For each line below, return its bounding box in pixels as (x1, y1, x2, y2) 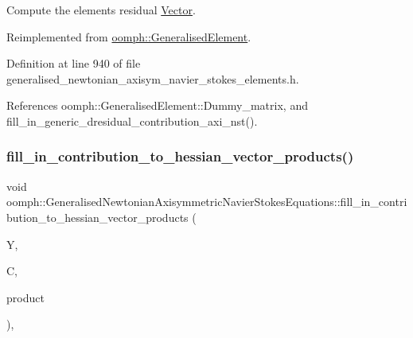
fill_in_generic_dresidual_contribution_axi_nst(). (6, 112, 258, 129)
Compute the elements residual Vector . (6, 2, 196, 17)
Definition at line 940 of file (6, 55, 141, 72)
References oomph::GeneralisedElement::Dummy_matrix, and (6, 97, 308, 114)
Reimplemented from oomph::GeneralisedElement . (6, 28, 251, 45)
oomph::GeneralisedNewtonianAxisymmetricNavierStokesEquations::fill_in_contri (6, 193, 407, 210)
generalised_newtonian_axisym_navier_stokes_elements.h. (6, 70, 299, 87)
